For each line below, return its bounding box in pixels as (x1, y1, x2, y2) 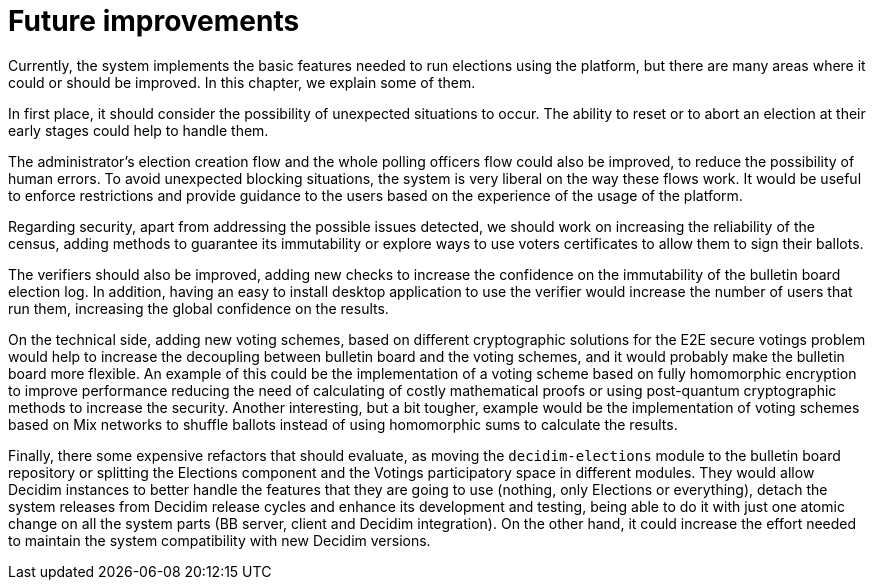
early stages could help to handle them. (8, 121, 269, 139)
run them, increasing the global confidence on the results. (8, 299, 389, 317)
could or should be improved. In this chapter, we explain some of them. (8, 73, 476, 91)
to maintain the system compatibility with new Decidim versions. (8, 531, 431, 549)
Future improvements (8, 4, 300, 38)
